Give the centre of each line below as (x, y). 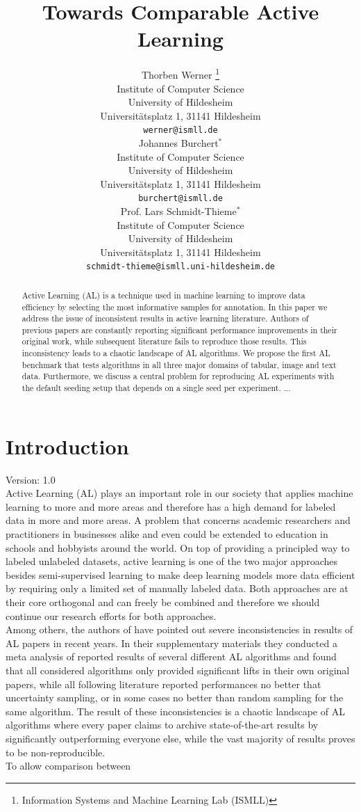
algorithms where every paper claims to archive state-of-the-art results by (162, 725)
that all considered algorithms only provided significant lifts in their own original (178, 670)
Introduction (67, 446)
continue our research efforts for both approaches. (111, 615)
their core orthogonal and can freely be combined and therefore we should (163, 602)
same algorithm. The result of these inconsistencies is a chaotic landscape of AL (175, 711)
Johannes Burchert (178, 143)
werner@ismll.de (180, 130)
